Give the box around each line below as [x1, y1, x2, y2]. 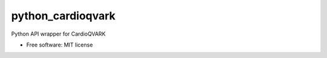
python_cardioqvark [11, 9, 116, 22]
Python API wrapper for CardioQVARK [11, 30, 106, 37]
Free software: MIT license [26, 41, 93, 48]
